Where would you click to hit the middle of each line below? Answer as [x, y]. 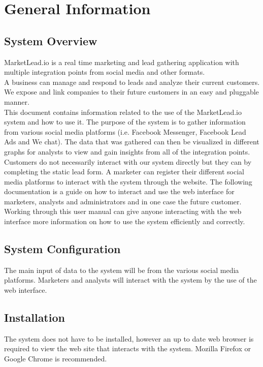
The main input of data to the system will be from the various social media [122, 270]
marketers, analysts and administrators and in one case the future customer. [123, 201]
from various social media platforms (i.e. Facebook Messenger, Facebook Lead [125, 131]
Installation [35, 317]
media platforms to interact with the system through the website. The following [128, 181]
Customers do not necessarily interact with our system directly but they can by [128, 161]
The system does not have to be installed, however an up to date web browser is [129, 338]
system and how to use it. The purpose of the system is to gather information [125, 122]
